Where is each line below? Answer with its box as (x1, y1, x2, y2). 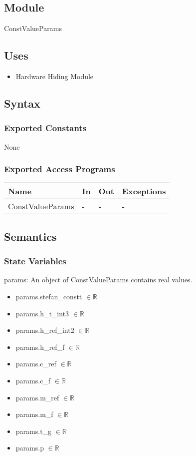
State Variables (4, 255, 66, 267)
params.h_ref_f (15, 341, 65, 352)
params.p (15, 442, 44, 453)
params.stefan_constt (15, 291, 82, 301)
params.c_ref (15, 358, 56, 369)
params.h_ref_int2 (15, 325, 74, 335)
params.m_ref (15, 392, 59, 402)
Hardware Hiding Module (15, 71, 94, 81)
